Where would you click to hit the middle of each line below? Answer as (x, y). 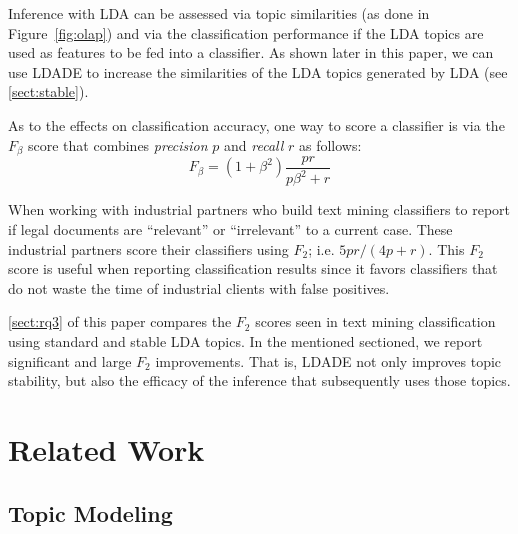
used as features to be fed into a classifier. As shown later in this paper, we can (251, 52)
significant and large (70, 360)
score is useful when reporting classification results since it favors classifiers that (253, 268)
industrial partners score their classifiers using (148, 248)
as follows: (330, 144)
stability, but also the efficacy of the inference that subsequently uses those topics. (259, 380)
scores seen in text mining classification (375, 321)
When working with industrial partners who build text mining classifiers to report (259, 209)
